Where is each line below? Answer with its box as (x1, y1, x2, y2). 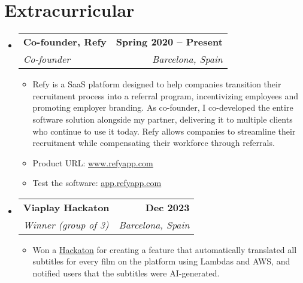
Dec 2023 (145, 200, 190, 214)
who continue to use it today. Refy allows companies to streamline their (32, 124, 296, 137)
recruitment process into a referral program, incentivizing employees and (32, 89, 299, 102)
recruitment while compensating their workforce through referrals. (32, 136, 275, 149)
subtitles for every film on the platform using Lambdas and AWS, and (32, 255, 290, 267)
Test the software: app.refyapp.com (32, 177, 162, 189)
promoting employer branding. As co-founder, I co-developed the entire (32, 101, 293, 114)
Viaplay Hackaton (23, 200, 110, 214)
